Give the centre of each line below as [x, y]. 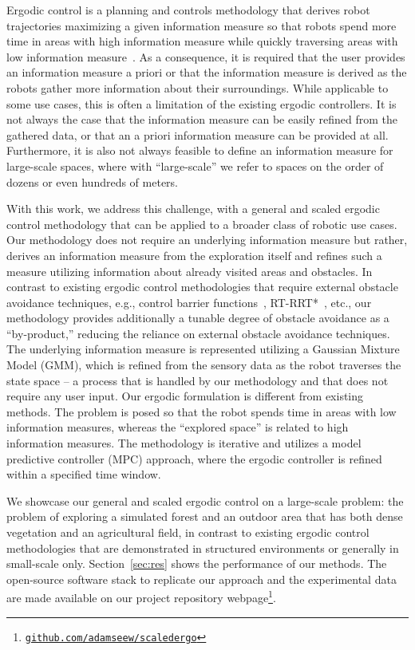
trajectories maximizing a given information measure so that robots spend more [202, 25]
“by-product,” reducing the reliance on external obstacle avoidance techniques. [198, 333]
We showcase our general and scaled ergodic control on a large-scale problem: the [205, 500]
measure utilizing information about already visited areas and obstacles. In [190, 271]
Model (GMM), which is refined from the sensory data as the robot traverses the [204, 365]
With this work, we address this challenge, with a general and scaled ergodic [193, 209]
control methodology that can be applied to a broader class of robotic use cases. [202, 224]
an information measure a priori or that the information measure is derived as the [207, 72]
